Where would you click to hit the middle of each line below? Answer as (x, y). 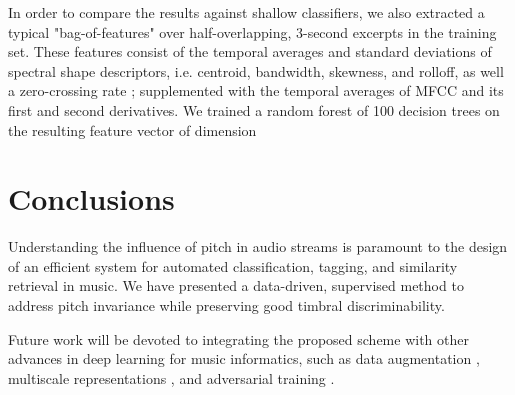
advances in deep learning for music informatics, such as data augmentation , (244, 358)
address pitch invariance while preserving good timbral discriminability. (226, 305)
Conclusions (91, 198)
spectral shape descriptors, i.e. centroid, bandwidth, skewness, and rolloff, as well (256, 70)
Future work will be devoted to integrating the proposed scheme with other (238, 338)
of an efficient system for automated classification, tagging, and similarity (233, 265)
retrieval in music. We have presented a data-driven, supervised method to (236, 285)
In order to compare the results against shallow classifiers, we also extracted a (246, 12)
